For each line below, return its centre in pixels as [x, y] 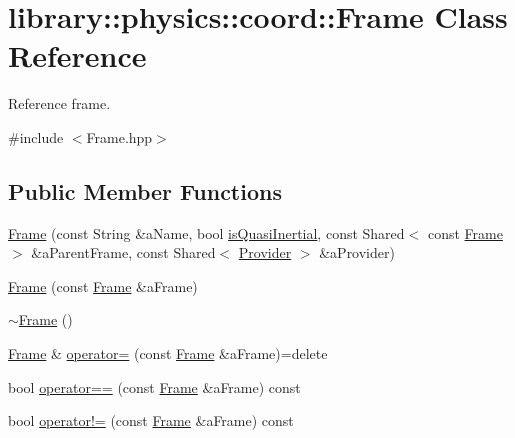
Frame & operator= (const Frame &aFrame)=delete [168, 353]
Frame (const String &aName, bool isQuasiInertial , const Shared [206, 232]
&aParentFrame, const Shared [123, 252]
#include [36, 136]
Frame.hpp [119, 136]
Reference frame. [59, 103]
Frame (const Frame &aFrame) [103, 285]
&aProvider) [357, 252]
